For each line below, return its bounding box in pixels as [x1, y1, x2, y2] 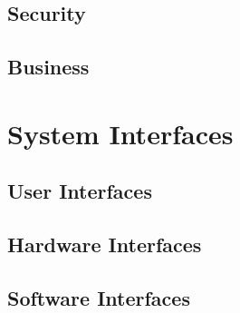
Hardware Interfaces [7, 230, 202, 259]
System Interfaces [7, 114, 234, 152]
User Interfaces [7, 177, 152, 205]
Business [7, 53, 90, 81]
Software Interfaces [7, 283, 190, 311]
